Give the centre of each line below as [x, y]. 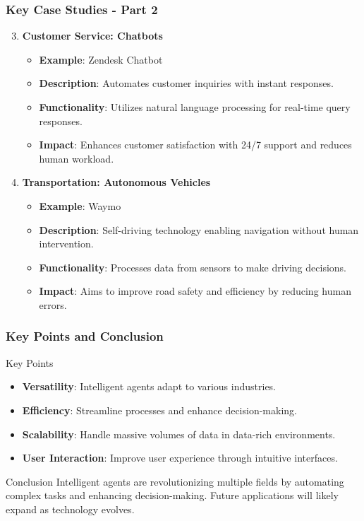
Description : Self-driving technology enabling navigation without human [199, 229]
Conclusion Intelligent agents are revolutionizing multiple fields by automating [175, 481]
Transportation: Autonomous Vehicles [116, 182]
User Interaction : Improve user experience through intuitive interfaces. [180, 458]
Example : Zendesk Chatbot [101, 59]
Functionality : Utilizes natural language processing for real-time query [195, 107]
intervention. [66, 244]
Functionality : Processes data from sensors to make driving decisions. [193, 267]
